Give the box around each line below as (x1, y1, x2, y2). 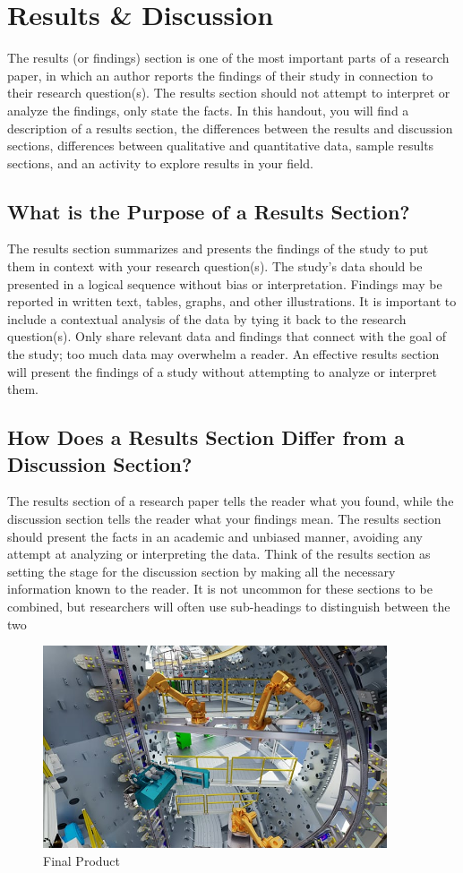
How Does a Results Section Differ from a (7, 424, 405, 451)
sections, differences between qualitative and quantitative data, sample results (7, 136, 434, 155)
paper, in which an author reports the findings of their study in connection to (7, 65, 433, 84)
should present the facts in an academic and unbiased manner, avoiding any (7, 526, 423, 545)
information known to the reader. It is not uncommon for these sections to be (7, 579, 433, 598)
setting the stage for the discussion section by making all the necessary (7, 561, 396, 580)
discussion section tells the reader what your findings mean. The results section (7, 509, 442, 528)
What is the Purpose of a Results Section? (7, 197, 410, 225)
